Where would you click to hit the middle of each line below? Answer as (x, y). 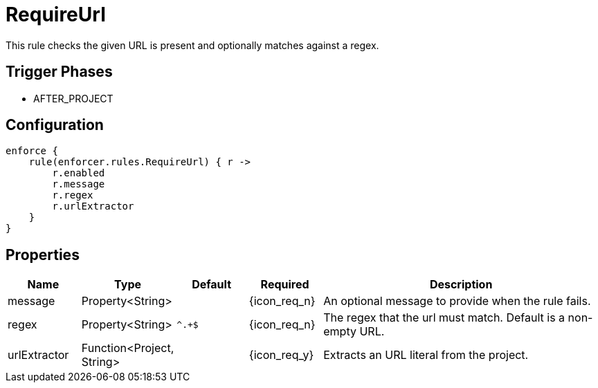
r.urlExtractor (93, 206)
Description (461, 285)
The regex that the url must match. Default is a (444, 318)
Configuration (55, 125)
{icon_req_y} (281, 355)
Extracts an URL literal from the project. (426, 355)
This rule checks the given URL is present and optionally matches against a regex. (192, 45)
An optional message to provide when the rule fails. (457, 301)
